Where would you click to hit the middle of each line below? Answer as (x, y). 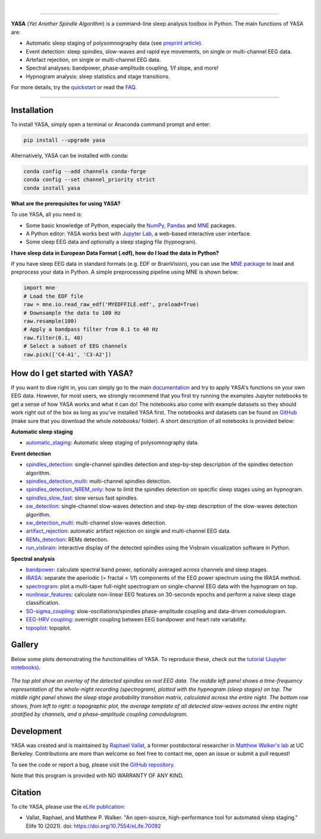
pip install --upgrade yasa (64, 140)
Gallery (25, 645)
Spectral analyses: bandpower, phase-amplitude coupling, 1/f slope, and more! (122, 68)
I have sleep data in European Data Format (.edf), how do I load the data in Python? (115, 253)
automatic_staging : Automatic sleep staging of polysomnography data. (112, 442)
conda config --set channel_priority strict (89, 180)
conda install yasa (52, 188)
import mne (39, 288)
